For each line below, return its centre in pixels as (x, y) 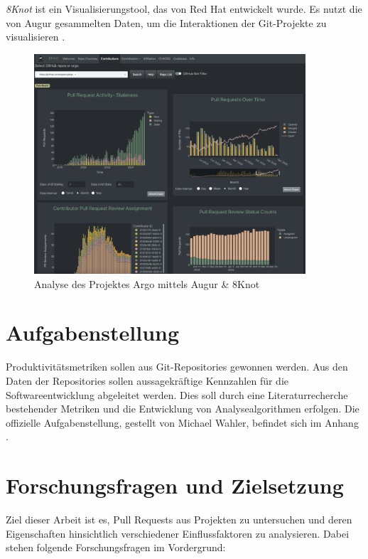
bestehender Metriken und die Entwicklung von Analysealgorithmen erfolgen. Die (183, 409)
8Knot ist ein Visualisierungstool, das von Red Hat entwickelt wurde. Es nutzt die (184, 9)
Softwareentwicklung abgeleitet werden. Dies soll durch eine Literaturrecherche (177, 394)
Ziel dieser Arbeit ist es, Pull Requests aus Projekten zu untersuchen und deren (179, 520)
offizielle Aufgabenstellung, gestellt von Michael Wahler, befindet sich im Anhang (182, 422)
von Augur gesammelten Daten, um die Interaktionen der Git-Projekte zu (166, 22)
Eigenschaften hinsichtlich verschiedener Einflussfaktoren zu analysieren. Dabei (178, 533)
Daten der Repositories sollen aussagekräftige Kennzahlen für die (147, 380)
